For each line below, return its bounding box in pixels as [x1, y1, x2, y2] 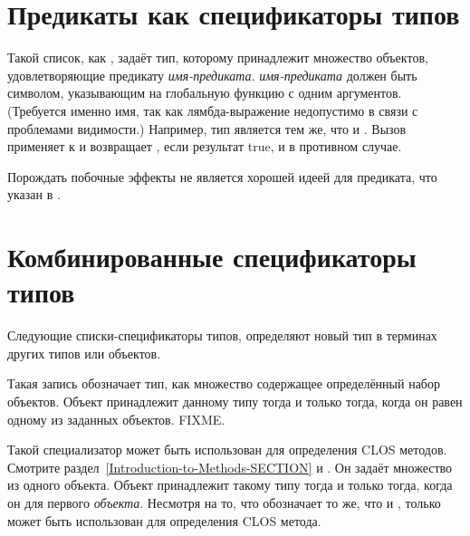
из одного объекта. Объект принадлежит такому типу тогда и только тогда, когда [7, 475, 453, 494]
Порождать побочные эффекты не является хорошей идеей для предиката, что [7, 167, 437, 186]
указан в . [7, 185, 61, 204]
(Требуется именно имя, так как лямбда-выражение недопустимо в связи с [7, 100, 418, 120]
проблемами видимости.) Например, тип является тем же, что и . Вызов [7, 119, 407, 138]
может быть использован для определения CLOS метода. [7, 511, 321, 530]
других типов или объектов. [7, 343, 161, 362]
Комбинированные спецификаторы [7, 238, 417, 275]
